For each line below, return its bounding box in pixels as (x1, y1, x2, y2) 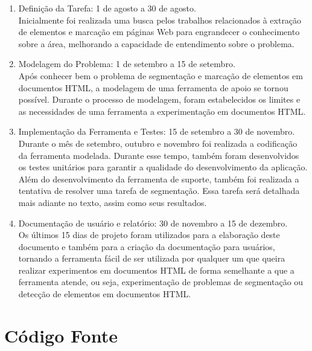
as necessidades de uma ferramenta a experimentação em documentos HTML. (18, 105, 306, 117)
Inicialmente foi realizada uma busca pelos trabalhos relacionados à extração (18, 13, 302, 26)
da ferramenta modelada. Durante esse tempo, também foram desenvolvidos (18, 149, 299, 161)
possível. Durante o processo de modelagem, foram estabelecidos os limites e (18, 93, 301, 106)
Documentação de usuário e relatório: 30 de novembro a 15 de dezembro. (18, 216, 288, 229)
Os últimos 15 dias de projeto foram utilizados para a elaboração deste (18, 228, 280, 241)
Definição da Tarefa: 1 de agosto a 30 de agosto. (18, 2, 196, 14)
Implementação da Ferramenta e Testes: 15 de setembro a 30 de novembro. (18, 125, 295, 138)
